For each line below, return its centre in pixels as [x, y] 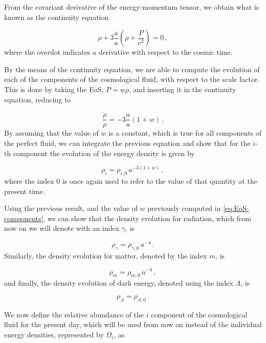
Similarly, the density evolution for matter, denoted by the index [106, 255]
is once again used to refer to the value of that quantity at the [160, 181]
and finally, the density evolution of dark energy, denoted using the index [119, 283]
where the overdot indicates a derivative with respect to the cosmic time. [118, 52]
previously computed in [184, 208]
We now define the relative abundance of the [74, 314]
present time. [25, 191]
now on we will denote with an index [62, 228]
